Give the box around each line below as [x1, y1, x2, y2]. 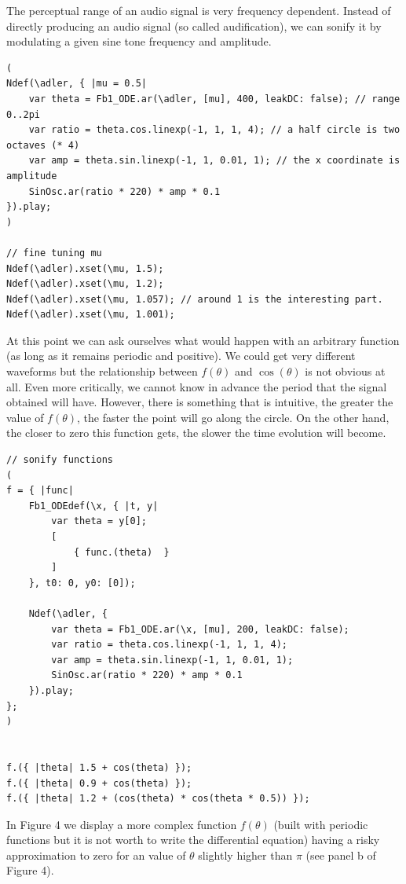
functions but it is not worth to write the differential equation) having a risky [6, 831, 380, 848]
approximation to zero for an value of [6, 846, 186, 863]
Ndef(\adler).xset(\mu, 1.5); [6, 262, 164, 274]
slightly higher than [198, 846, 293, 863]
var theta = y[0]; [51, 515, 147, 527]
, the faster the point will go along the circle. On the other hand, [77, 409, 390, 425]
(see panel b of [305, 846, 376, 863]
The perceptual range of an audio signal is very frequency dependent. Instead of [6, 2, 391, 18]
